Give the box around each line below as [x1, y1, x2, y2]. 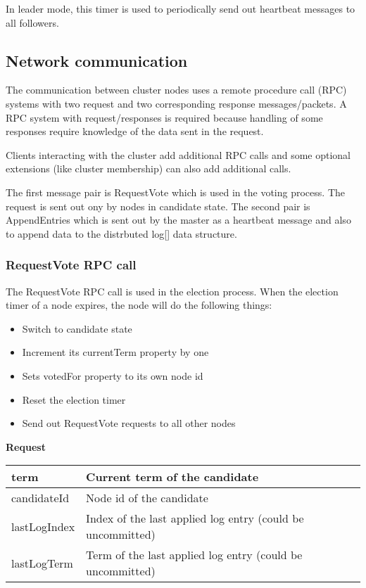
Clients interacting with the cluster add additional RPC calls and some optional [6, 147, 351, 162]
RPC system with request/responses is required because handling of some [6, 110, 323, 124]
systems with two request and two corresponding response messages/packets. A [6, 96, 347, 110]
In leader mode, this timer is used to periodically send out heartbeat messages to [6, 1, 355, 15]
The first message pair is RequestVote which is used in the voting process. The [6, 184, 345, 199]
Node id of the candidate [86, 490, 208, 506]
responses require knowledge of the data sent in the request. [6, 124, 264, 139]
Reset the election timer [22, 392, 126, 407]
